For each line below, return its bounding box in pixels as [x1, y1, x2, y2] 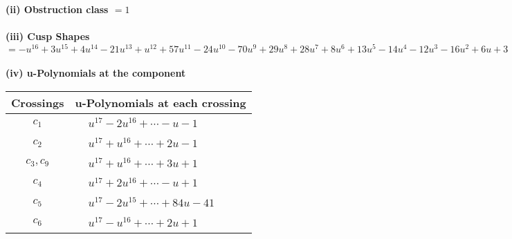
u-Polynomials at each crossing [75, 95, 246, 111]
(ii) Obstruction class [6, 2, 109, 16]
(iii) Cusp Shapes [6, 29, 90, 44]
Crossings [11, 95, 64, 111]
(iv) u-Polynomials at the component [6, 66, 186, 80]
